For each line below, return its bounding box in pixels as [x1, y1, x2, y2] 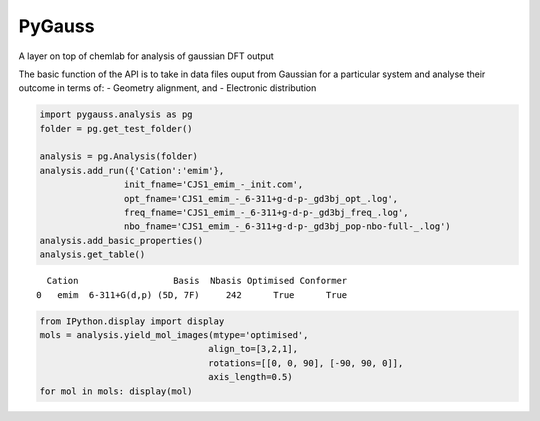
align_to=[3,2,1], [208, 343, 299, 355]
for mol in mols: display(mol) [39, 385, 194, 397]
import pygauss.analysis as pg [39, 109, 194, 120]
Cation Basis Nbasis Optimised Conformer [46, 275, 348, 287]
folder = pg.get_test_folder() [39, 123, 194, 134]
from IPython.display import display [39, 315, 225, 327]
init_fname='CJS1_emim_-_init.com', [123, 179, 304, 190]
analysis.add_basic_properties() [39, 235, 204, 246]
